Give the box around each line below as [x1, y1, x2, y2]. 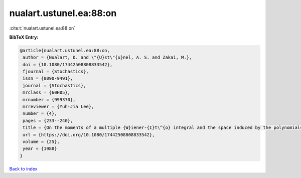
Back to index [9, 165, 38, 171]
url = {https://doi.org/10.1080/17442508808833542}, [23, 132, 155, 137]
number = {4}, [23, 111, 57, 116]
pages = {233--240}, [23, 118, 73, 123]
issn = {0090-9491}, [23, 76, 73, 81]
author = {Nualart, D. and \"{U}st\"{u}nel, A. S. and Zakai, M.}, [23, 55, 192, 60]
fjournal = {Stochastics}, [23, 69, 89, 75]
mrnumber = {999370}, [23, 97, 76, 102]
